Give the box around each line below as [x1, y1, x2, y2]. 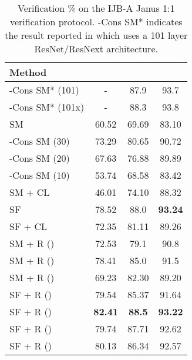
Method [9, 65, 47, 79]
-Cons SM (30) [9, 134, 70, 148]
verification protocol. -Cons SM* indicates [9, 15, 183, 28]
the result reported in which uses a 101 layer [5, 28, 188, 42]
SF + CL [9, 219, 48, 233]
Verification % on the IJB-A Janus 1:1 [18, 1, 175, 15]
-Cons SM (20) [9, 151, 70, 165]
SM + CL [9, 185, 50, 199]
